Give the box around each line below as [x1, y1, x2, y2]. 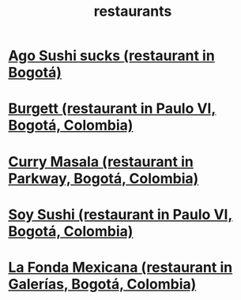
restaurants [93, 2, 172, 21]
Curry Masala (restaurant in [8, 152, 194, 171]
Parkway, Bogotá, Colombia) [8, 169, 199, 187]
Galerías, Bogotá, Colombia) [8, 275, 197, 293]
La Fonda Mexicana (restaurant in [8, 258, 233, 276]
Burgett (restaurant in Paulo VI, [8, 99, 217, 118]
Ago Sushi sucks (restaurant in [8, 47, 215, 65]
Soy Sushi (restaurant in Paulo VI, [8, 205, 233, 223]
